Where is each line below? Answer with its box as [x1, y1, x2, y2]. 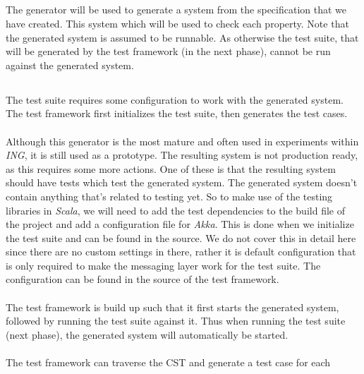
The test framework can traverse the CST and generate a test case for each [6, 355, 331, 370]
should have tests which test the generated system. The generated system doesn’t [6, 175, 358, 190]
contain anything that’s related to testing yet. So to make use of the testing [6, 188, 333, 203]
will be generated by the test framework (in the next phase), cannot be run [6, 44, 331, 59]
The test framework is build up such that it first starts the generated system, [6, 299, 339, 314]
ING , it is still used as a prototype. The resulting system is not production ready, [6, 147, 358, 162]
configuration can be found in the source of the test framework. [6, 272, 279, 286]
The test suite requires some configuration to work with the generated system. [6, 92, 344, 107]
